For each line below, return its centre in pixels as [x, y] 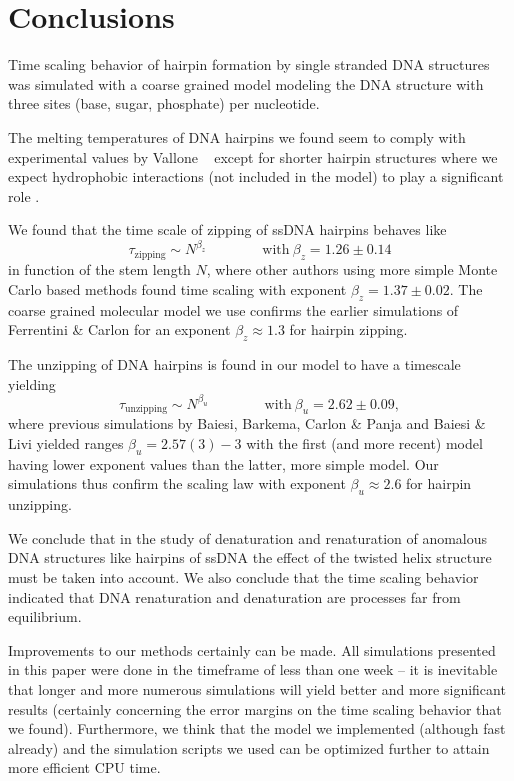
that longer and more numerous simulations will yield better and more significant [257, 688]
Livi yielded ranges [66, 443]
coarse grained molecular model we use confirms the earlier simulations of [233, 309]
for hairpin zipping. [348, 329]
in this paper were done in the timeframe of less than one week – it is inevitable [253, 669]
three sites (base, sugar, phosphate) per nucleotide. [164, 103]
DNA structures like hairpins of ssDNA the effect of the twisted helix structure [250, 557]
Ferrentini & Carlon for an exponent [119, 329]
